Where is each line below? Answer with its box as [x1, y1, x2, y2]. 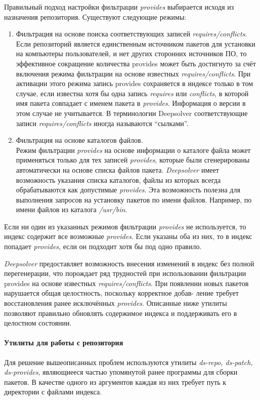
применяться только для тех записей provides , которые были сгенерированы [16, 154, 250, 165]
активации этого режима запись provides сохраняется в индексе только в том [16, 78, 253, 89]
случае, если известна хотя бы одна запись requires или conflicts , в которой [16, 88, 249, 98]
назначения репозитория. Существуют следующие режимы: [4, 11, 187, 22]
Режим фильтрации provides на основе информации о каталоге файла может [16, 144, 251, 155]
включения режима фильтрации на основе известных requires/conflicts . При [16, 68, 251, 78]
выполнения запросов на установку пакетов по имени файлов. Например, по [16, 194, 252, 205]
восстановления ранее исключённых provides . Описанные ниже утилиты [4, 298, 227, 308]
